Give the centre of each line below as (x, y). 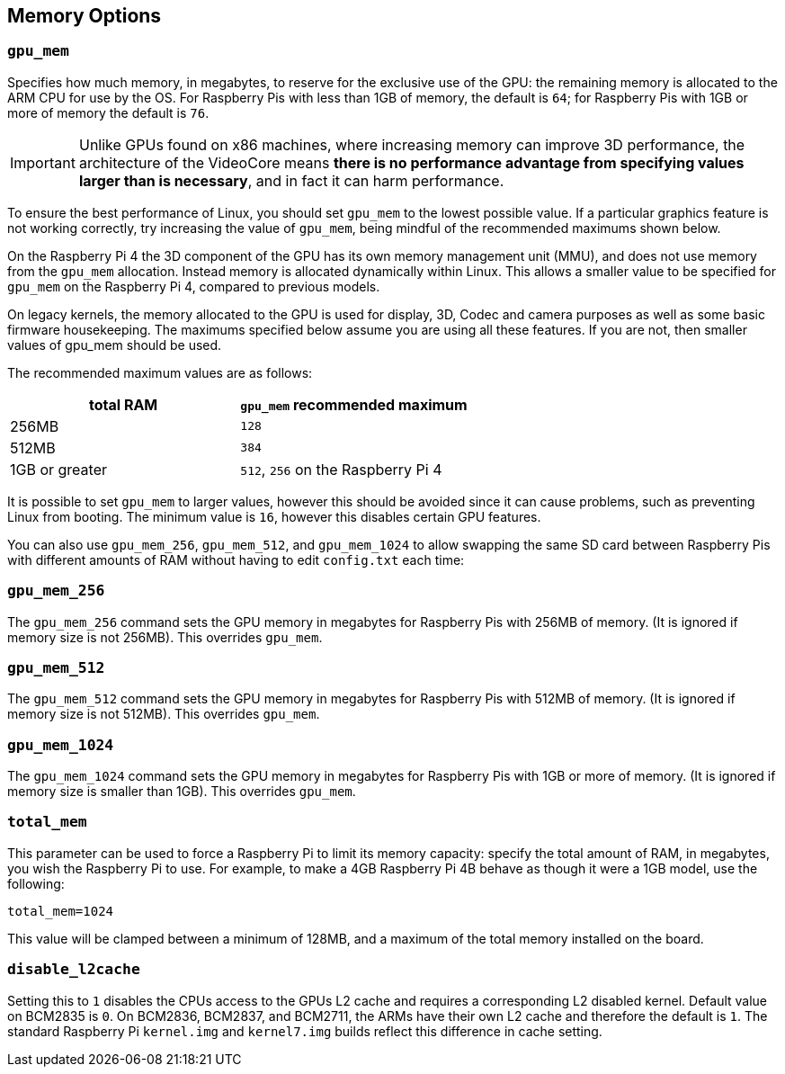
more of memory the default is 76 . (108, 112)
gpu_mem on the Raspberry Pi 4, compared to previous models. (194, 286)
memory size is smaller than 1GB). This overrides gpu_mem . (182, 792)
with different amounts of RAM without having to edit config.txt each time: (236, 559)
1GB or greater (58, 469)
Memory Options (85, 16)
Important (43, 162)
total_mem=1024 (61, 911)
